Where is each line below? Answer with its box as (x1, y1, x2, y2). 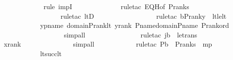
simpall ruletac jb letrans (64, 29, 198, 39)
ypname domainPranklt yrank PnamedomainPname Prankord (40, 20, 229, 30)
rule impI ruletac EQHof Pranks (43, 1, 189, 11)
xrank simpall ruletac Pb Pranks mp (3, 39, 212, 49)
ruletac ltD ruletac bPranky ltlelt (60, 11, 227, 21)
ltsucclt (40, 48, 62, 58)
